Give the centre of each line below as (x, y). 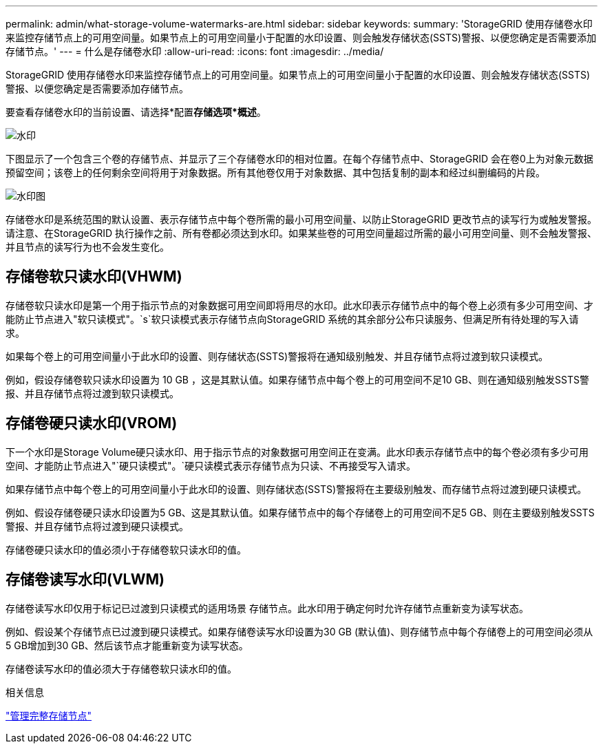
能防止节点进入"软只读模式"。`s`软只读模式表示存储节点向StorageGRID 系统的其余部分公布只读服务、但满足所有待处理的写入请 (292, 319)
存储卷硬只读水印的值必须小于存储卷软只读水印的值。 (126, 549)
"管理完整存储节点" (49, 715)
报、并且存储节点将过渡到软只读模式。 (92, 393)
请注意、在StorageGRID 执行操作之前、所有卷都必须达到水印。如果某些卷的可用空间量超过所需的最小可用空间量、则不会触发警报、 (301, 233)
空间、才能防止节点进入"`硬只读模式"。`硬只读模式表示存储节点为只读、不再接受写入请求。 (211, 465)
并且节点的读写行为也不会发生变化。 (87, 247)
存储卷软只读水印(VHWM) (94, 277)
